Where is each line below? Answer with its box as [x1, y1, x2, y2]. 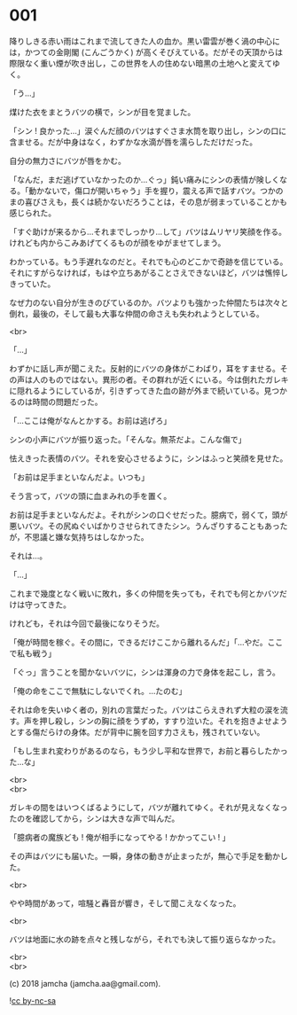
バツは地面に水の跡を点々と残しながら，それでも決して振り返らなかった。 [9, 933, 281, 944]
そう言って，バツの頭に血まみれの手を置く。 [9, 490, 172, 501]
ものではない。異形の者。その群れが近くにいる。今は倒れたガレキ [47, 374, 289, 385]
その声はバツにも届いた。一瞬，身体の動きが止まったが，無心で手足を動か [9, 850, 281, 861]
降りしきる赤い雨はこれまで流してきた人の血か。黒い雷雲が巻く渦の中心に [9, 35, 281, 46]
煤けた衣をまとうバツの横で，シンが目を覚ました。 [9, 106, 196, 117]
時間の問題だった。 [32, 396, 103, 407]
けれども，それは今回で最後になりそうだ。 [9, 618, 165, 629]
